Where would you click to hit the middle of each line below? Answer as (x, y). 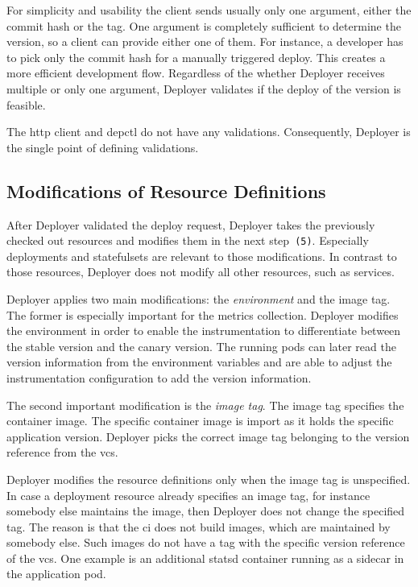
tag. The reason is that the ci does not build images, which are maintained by (199, 526)
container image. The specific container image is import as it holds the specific (200, 421)
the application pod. (56, 574)
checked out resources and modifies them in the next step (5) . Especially (188, 240)
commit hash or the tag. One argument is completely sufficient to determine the (204, 25)
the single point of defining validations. (103, 147)
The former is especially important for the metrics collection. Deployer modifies (203, 314)
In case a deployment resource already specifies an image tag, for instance (188, 495)
